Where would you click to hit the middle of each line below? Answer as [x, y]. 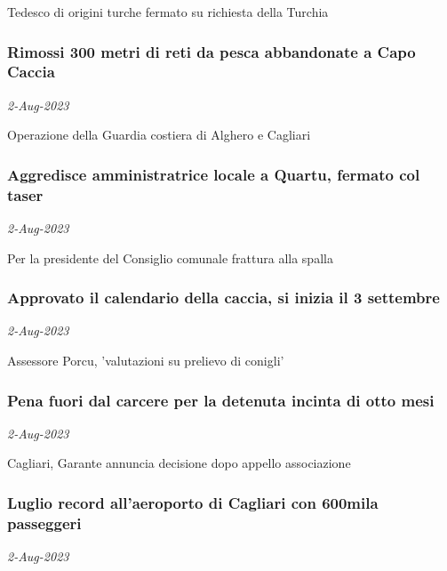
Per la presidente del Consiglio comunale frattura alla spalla [170, 257]
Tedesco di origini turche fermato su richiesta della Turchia [168, 12]
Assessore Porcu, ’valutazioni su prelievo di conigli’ [146, 361]
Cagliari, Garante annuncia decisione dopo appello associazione [179, 463]
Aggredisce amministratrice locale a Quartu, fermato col [214, 174]
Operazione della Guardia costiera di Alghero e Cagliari [159, 135]
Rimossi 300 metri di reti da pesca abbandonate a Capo [212, 51]
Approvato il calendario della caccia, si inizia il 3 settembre [223, 298]
